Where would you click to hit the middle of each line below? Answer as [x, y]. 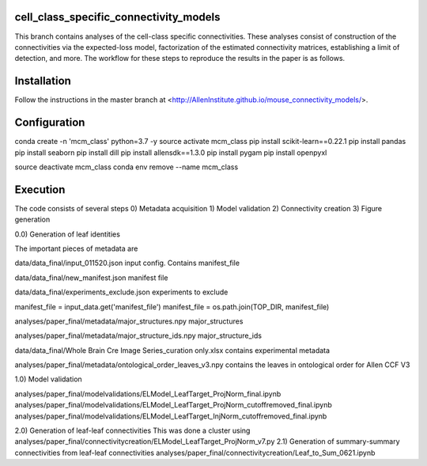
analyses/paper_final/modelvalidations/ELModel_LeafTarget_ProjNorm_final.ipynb [148, 394]
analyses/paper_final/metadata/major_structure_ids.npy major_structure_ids [138, 335]
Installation [43, 81]
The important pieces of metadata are [76, 248]
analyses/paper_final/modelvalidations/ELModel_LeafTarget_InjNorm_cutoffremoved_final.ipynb [171, 416]
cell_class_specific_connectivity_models [117, 17]
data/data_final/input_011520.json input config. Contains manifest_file [127, 263]
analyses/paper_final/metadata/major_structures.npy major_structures [129, 321]
